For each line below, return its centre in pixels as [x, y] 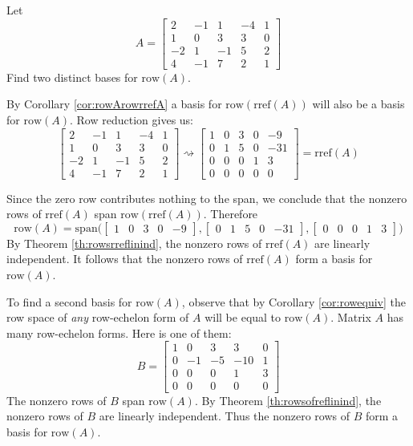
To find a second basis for [69, 301]
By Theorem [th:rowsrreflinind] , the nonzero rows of [134, 243]
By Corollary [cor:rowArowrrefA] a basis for [114, 104]
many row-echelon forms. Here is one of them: [119, 332]
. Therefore [231, 214]
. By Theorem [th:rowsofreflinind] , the [288, 400]
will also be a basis [358, 104]
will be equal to [243, 317]
